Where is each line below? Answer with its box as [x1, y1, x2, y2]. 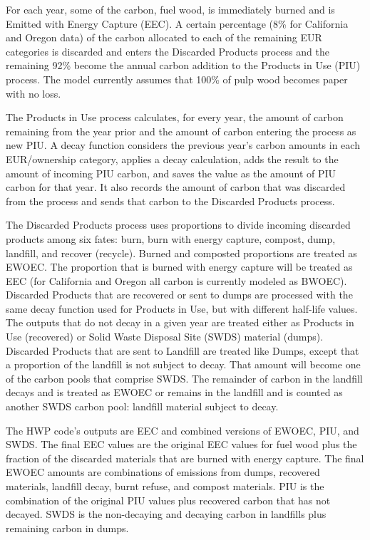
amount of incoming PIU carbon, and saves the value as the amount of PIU [6, 165, 336, 180]
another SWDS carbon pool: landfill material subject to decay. [6, 399, 279, 414]
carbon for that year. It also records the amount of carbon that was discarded [6, 180, 346, 194]
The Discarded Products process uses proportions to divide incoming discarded [6, 217, 351, 232]
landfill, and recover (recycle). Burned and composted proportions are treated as [6, 245, 357, 260]
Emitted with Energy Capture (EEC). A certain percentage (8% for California [6, 16, 349, 31]
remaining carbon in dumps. [6, 520, 129, 535]
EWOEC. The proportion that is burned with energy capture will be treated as [6, 259, 353, 274]
